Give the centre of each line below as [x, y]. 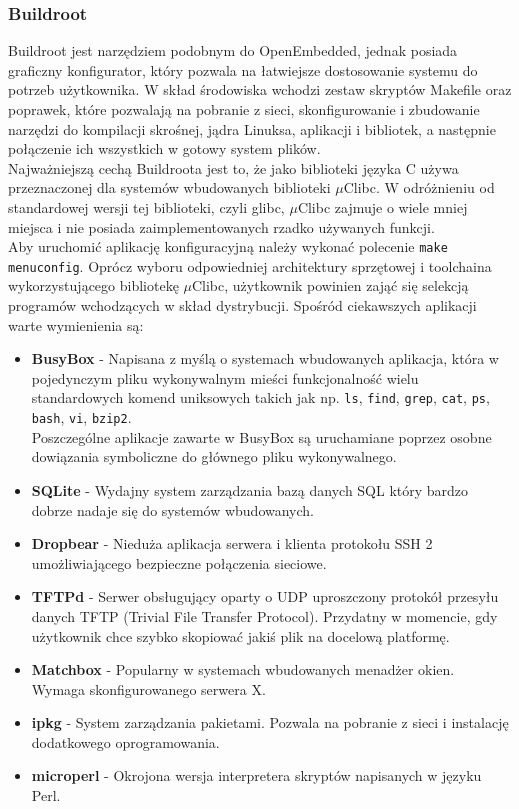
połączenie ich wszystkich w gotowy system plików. [164, 148]
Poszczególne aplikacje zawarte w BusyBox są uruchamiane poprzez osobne [261, 436]
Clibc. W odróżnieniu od [419, 187]
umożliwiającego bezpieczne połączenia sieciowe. [179, 562]
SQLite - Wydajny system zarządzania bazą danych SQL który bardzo [250, 489]
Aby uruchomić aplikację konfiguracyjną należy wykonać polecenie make [228, 246]
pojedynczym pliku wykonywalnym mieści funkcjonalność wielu [225, 377]
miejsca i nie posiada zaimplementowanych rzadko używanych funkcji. [221, 226]
